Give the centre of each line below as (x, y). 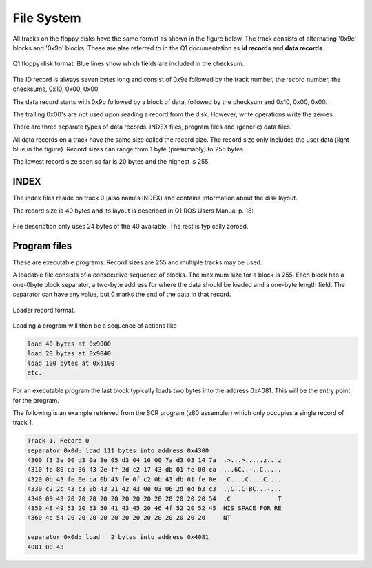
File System (47, 18)
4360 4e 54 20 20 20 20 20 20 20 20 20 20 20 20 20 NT (129, 518)
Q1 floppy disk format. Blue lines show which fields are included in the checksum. (128, 64)
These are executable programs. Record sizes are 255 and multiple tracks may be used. (137, 262)
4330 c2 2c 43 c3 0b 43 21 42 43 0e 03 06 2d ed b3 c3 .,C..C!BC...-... (154, 489)
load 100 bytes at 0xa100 (71, 363)
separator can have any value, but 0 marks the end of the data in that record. (122, 294)
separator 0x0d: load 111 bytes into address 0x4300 (118, 450)
